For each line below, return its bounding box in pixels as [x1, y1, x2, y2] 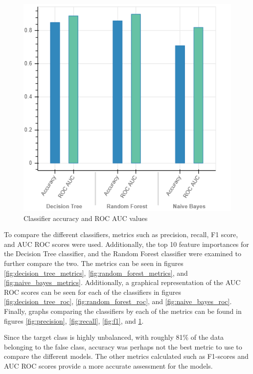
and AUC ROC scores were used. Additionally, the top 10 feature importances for [4, 239, 249, 249]
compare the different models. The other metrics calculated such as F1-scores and [4, 351, 249, 361]
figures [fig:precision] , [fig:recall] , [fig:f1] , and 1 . [4, 315, 144, 326]
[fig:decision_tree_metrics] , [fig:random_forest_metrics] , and [4, 267, 188, 278]
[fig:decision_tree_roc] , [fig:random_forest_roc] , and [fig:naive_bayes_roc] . [4, 296, 232, 307]
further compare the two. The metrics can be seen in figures [4, 258, 184, 268]
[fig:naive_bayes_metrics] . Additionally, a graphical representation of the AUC [4, 277, 241, 287]
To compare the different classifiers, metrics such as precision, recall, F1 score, [4, 229, 238, 240]
